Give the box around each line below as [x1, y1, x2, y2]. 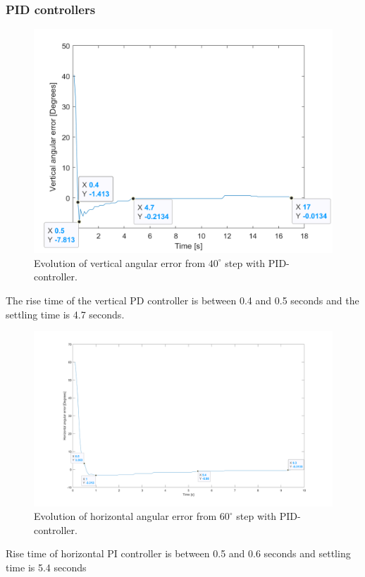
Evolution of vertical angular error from [34, 255, 206, 270]
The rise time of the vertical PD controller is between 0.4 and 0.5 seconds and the [6, 293, 359, 307]
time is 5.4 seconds [6, 560, 87, 574]
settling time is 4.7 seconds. [6, 306, 125, 321]
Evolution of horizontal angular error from [34, 509, 217, 523]
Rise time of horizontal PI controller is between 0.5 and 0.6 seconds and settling [6, 546, 351, 561]
